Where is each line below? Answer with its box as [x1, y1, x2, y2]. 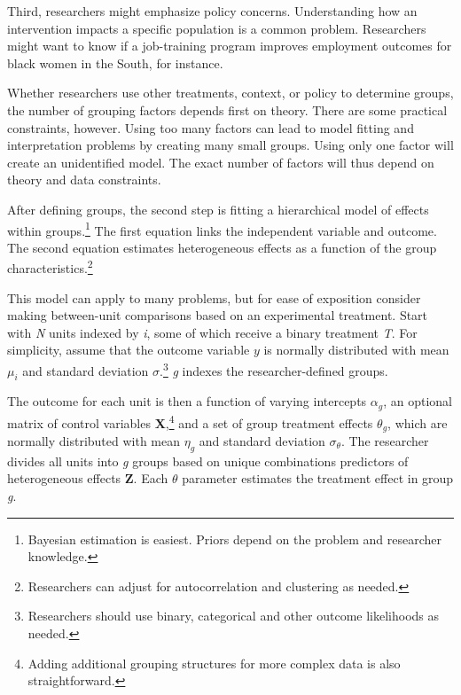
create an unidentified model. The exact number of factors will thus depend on [7, 152, 434, 171]
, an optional [383, 392, 453, 410]
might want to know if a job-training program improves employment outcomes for [7, 36, 452, 55]
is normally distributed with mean [263, 340, 449, 359]
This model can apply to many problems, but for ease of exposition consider [7, 288, 421, 307]
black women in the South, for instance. [7, 53, 223, 72]
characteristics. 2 [7, 256, 93, 277]
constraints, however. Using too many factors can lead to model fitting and [7, 118, 414, 137]
